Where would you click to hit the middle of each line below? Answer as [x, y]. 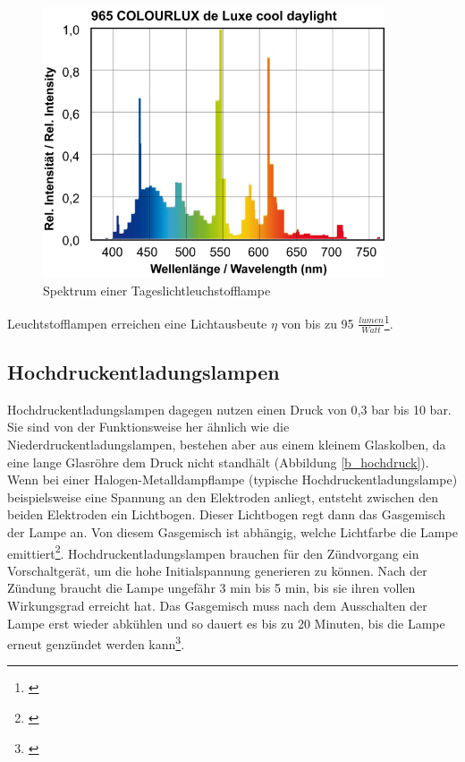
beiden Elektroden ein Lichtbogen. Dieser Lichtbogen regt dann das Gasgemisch [227, 514]
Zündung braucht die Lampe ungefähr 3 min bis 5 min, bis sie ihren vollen [211, 588]
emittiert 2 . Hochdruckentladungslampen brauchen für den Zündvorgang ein [213, 552]
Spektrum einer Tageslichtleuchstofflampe [157, 290]
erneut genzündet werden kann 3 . [96, 642]
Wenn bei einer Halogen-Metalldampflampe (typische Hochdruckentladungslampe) [232, 479]
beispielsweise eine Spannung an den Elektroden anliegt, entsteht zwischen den [223, 497]
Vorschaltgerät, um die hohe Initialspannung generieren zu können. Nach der [217, 570]
